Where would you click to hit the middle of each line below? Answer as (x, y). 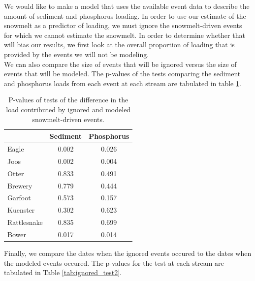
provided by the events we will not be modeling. (77, 54)
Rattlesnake (25, 222)
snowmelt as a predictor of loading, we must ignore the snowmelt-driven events (123, 25)
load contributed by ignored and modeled (68, 109)
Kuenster (21, 210)
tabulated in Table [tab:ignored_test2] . (63, 272)
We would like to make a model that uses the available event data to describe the (127, 6)
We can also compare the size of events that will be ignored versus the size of (120, 64)
